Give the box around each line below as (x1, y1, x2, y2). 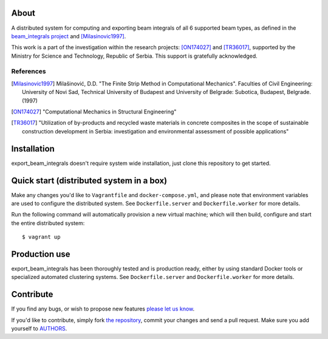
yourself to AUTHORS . (11, 325, 67, 332)
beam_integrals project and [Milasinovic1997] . (11, 32, 126, 39)
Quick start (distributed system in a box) (11, 175, 167, 186)
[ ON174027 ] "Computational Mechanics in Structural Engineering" (11, 108, 177, 115)
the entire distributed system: (11, 219, 85, 227)
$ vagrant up (22, 233, 61, 241)
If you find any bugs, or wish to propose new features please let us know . (11, 305, 195, 312)
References (11, 67, 46, 76)
